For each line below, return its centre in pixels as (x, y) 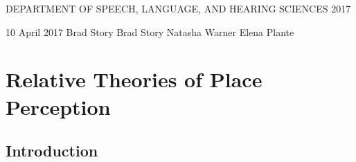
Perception (58, 106)
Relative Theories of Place (134, 79)
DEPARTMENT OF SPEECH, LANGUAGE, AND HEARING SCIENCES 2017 (178, 8)
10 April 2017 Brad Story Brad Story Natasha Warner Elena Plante (150, 31)
